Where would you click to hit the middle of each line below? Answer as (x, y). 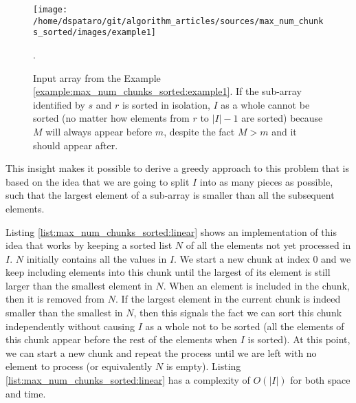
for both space (320, 380)
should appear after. (76, 145)
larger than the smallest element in (79, 285)
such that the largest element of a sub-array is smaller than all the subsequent (170, 195)
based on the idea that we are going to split (98, 181)
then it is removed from (55, 299)
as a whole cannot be (265, 104)
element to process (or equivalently (79, 366)
